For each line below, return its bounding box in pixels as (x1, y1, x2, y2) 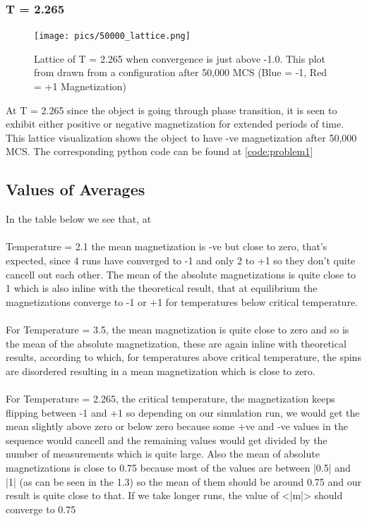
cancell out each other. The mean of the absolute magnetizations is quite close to (6, 266, 356, 281)
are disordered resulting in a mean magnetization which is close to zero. (6, 363, 315, 378)
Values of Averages (6, 178, 145, 200)
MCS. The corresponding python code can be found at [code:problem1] (6, 144, 313, 159)
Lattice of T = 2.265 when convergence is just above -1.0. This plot (34, 51, 326, 66)
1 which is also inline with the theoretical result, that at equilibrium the (6, 281, 318, 295)
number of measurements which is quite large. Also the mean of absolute (6, 446, 320, 461)
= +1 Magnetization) (34, 79, 127, 94)
